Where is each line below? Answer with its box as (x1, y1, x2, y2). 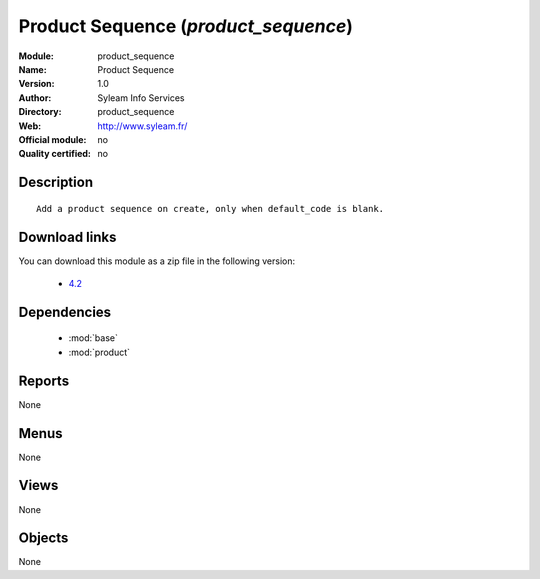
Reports (18, 372, 70, 389)
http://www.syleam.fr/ (97, 120, 188, 132)
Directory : (18, 106, 62, 118)
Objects (18, 530, 69, 547)
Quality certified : (18, 148, 92, 160)
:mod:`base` (68, 332, 119, 344)
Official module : (18, 133, 87, 145)
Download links (18, 228, 117, 245)
